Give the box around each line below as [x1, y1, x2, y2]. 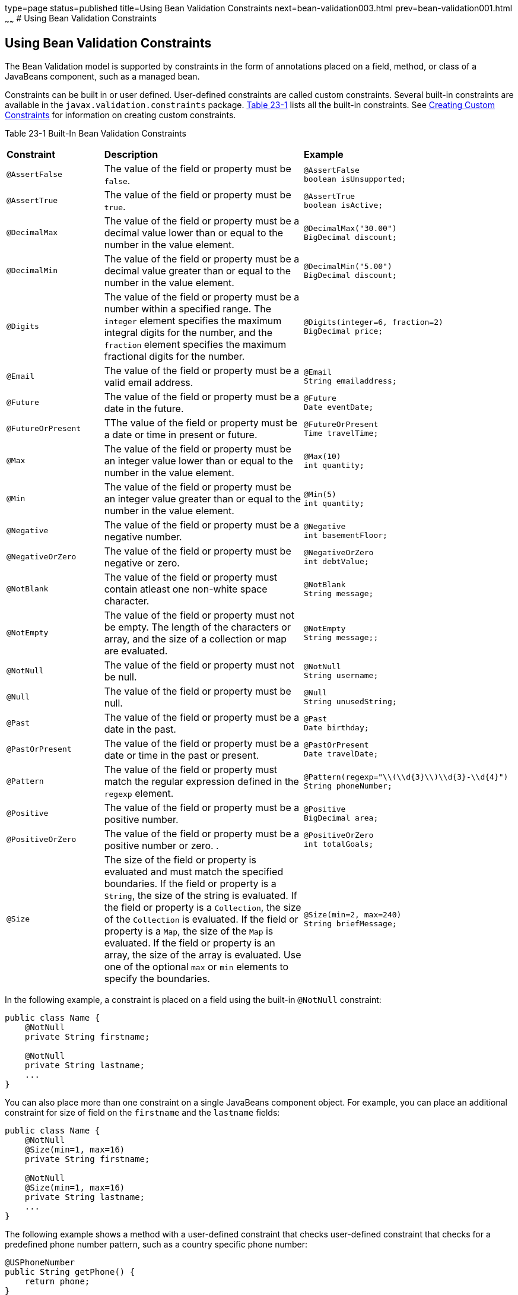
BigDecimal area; [304, 813, 379, 822]
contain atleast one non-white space [104, 582, 268, 595]
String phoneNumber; [304, 781, 392, 790]
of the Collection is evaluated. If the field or [104, 913, 298, 925]
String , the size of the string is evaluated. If [104, 889, 297, 901]
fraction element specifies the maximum [104, 338, 287, 350]
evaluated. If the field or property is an [104, 936, 275, 949]
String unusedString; [304, 696, 397, 706]
